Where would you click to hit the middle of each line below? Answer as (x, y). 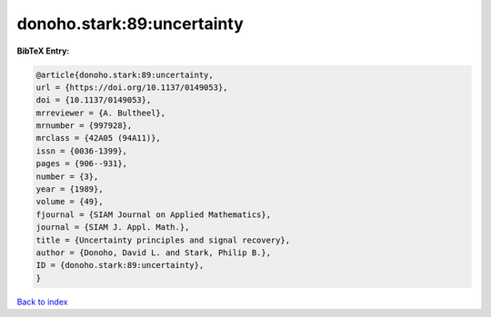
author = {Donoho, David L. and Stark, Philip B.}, (154, 253)
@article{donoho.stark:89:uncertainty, (125, 74)
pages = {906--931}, (81, 164)
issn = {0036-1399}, (81, 151)
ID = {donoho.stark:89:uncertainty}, (120, 265)
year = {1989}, (70, 189)
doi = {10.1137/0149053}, (94, 100)
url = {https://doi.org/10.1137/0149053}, (132, 87)
